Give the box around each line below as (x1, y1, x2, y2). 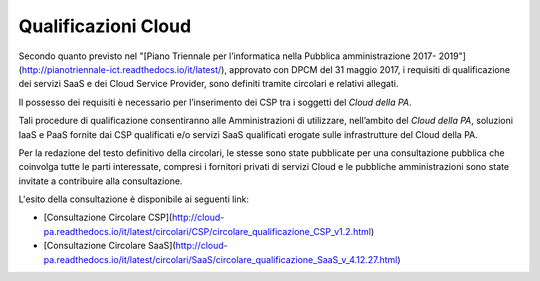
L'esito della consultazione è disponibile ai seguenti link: (18, 193, 250, 205)
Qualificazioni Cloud (18, 15, 192, 37)
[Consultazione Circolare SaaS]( (43, 240, 176, 252)
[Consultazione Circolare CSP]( (43, 211, 173, 224)
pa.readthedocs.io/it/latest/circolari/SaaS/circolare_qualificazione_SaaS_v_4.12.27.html (43, 253, 398, 265)
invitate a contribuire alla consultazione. (18, 175, 183, 187)
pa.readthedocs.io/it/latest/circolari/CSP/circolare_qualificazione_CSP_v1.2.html (43, 225, 372, 237)
